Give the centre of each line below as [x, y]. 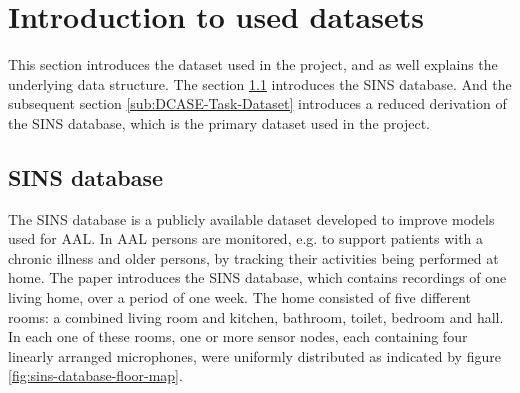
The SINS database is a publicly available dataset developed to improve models [251, 218]
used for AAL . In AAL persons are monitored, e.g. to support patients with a [246, 238]
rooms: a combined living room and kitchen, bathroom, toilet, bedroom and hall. [256, 316]
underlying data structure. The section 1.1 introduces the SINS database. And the [260, 83]
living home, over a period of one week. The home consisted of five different [240, 297]
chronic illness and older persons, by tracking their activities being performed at [253, 257]
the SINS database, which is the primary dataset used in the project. [219, 122]
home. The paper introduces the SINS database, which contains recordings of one [257, 277]
